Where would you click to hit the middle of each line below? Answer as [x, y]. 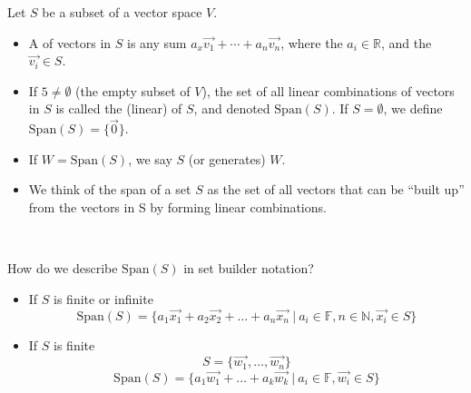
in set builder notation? [249, 268]
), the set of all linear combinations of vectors [328, 90]
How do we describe [63, 268]
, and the [406, 42]
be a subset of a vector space [122, 12]
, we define [413, 108]
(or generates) [227, 158]
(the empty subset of [133, 90]
